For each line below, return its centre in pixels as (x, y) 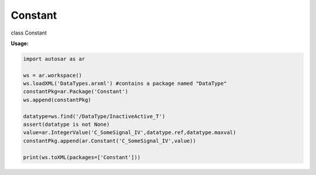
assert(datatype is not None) (66, 125)
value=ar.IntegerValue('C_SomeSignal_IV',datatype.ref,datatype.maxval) (130, 133)
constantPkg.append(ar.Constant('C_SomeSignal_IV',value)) (109, 141)
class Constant (29, 33)
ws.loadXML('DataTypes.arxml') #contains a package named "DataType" (125, 84)
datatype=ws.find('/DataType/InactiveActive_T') (94, 116)
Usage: (20, 43)
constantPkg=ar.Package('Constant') (76, 92)
